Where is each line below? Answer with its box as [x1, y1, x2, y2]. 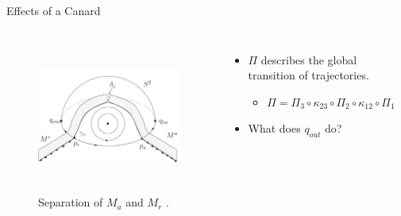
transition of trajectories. [248, 67, 369, 83]
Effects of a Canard [6, 2, 101, 18]
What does [248, 120, 301, 137]
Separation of [38, 194, 103, 210]
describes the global [260, 51, 357, 67]
